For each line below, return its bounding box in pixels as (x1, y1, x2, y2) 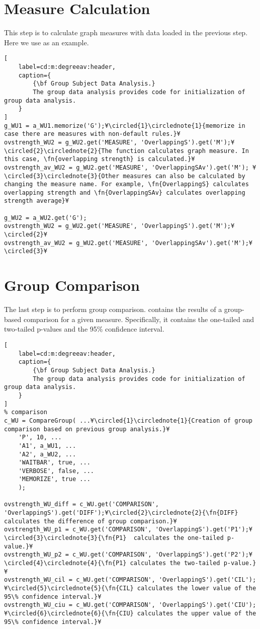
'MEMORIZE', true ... (18, 476, 91, 483)
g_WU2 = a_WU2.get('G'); (4, 214, 87, 221)
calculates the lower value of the (137, 585, 256, 592)
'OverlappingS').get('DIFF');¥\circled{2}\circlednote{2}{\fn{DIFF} (4, 509, 238, 517)
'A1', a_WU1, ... (18, 442, 76, 449)
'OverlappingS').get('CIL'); (158, 576, 256, 584)
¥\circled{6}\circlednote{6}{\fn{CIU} (4, 609, 134, 617)
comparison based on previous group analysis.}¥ (4, 425, 170, 433)
